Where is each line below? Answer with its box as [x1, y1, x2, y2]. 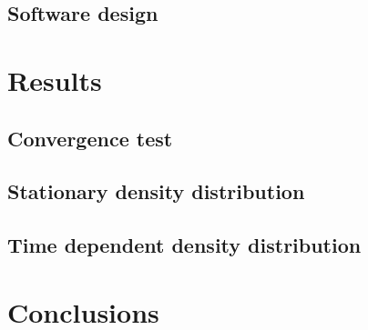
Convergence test [7, 124, 173, 152]
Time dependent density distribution [7, 231, 362, 259]
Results [7, 61, 102, 98]
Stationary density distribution [7, 177, 305, 205]
